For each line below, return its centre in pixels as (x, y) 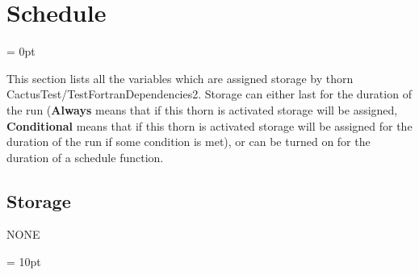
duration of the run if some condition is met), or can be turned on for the (189, 142)
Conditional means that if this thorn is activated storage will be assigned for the (209, 125)
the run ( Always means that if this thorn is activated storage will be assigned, (202, 109)
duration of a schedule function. (85, 157)
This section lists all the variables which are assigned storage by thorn (180, 78)
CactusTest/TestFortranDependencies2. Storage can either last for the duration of (209, 94)
